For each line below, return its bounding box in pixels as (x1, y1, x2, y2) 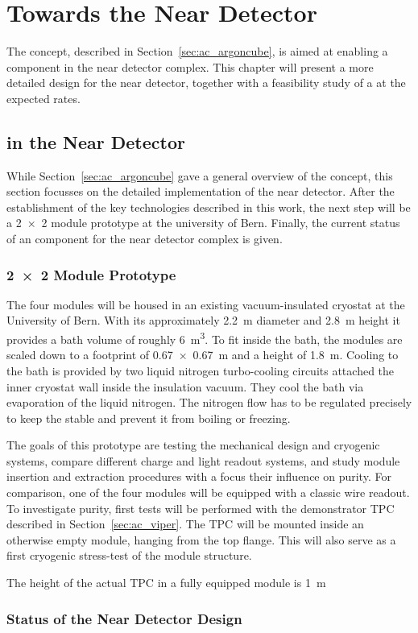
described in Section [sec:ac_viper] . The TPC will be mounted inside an (6, 515, 364, 532)
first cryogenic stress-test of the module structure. (6, 547, 252, 564)
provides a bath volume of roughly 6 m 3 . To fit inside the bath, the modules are (6, 329, 403, 347)
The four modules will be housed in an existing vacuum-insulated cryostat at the (6, 296, 405, 312)
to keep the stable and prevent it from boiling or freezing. (6, 409, 291, 426)
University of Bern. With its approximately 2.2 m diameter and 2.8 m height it (6, 312, 400, 329)
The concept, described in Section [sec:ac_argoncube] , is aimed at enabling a (6, 43, 388, 60)
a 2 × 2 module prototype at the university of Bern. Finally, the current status (6, 214, 400, 231)
